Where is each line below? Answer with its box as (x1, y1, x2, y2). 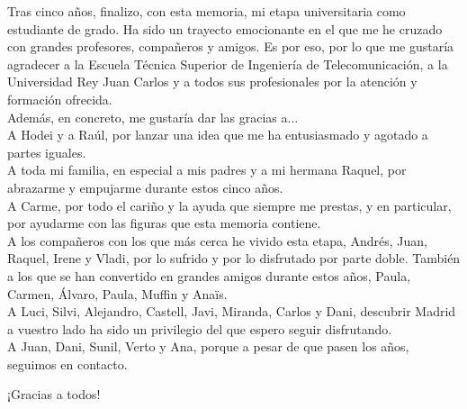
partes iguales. (7, 142, 86, 161)
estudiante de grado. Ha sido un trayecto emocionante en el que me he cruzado (7, 19, 443, 38)
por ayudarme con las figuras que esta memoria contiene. (7, 214, 321, 232)
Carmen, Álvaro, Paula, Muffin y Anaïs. (7, 284, 228, 303)
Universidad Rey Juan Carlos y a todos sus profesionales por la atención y (7, 72, 418, 91)
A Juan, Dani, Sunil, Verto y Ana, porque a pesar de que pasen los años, (7, 337, 409, 356)
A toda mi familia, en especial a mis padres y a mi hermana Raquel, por (7, 160, 407, 179)
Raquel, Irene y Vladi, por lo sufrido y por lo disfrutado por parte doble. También (7, 249, 461, 268)
